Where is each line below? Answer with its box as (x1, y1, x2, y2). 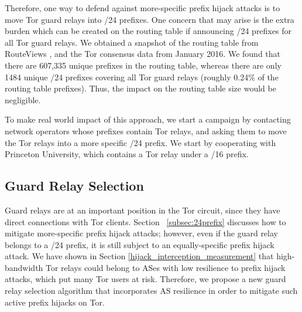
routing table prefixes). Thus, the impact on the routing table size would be (5, 82, 276, 94)
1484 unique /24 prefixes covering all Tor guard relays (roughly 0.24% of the (5, 70, 279, 83)
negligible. (5, 93, 41, 106)
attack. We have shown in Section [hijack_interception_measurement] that (5, 250, 274, 262)
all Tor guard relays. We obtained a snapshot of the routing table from (5, 36, 259, 48)
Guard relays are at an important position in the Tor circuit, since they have (5, 204, 280, 216)
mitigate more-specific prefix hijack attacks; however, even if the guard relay (5, 227, 278, 239)
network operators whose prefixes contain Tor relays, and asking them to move (5, 124, 287, 137)
